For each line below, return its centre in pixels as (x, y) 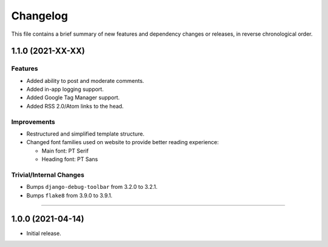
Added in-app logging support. (65, 89)
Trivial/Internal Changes (48, 174)
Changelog (39, 16)
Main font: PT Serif (65, 151)
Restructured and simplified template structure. (86, 134)
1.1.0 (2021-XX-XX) (48, 51)
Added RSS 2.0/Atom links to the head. (75, 106)
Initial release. (44, 233)
